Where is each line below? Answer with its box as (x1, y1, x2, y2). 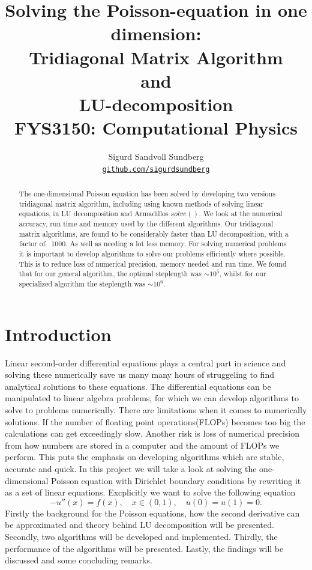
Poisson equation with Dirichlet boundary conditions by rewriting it (51, 474, 301, 487)
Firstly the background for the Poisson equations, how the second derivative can (5, 506, 300, 519)
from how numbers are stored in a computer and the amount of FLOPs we (5, 438, 280, 451)
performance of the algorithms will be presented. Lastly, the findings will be (5, 542, 284, 554)
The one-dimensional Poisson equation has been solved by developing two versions (19, 189, 275, 199)
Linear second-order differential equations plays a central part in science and (5, 356, 286, 369)
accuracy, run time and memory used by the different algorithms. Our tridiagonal (19, 219, 274, 229)
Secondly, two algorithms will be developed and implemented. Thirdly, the (5, 530, 278, 542)
